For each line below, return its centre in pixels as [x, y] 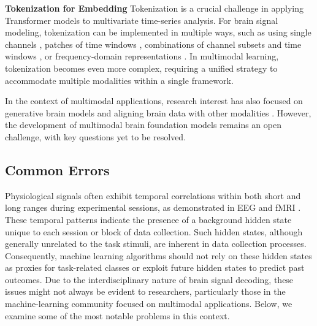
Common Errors [57, 169]
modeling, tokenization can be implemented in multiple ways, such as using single [158, 32]
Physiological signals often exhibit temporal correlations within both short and [153, 195]
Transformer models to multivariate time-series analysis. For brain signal [142, 20]
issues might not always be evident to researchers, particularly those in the [145, 291]
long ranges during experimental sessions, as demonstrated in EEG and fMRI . [153, 207]
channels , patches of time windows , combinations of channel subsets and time [153, 44]
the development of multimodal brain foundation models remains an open [143, 125]
